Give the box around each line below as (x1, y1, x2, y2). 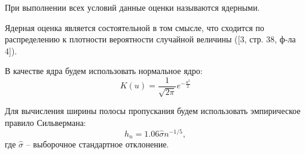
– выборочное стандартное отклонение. (26, 138, 169, 150)
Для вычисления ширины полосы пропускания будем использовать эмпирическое (5, 104, 301, 117)
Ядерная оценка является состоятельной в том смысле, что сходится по (5, 21, 264, 33)
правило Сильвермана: (5, 116, 86, 129)
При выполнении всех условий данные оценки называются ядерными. (5, 1, 260, 13)
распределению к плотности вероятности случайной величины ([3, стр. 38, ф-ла (5, 33, 296, 45)
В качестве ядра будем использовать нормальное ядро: (5, 64, 203, 77)
